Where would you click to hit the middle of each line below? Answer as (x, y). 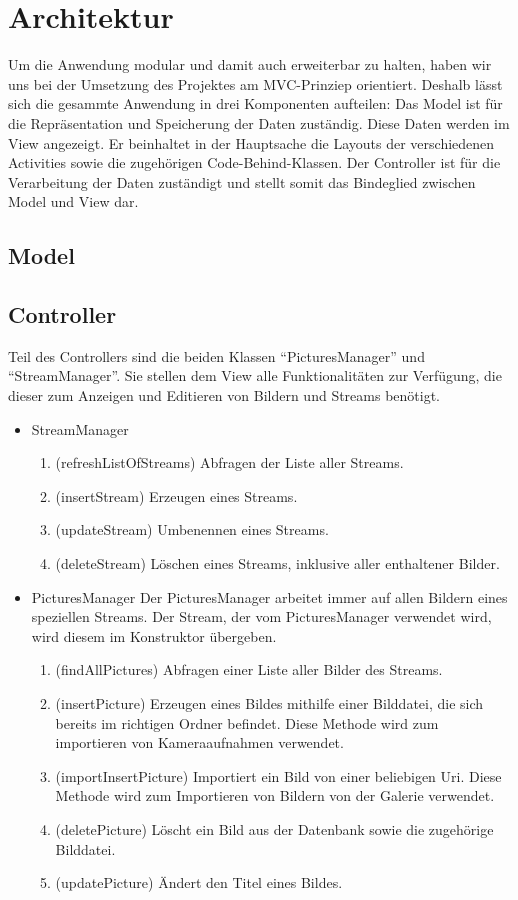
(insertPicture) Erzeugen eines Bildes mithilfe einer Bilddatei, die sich (269, 702)
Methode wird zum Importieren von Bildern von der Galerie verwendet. (275, 795)
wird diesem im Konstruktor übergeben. (154, 635)
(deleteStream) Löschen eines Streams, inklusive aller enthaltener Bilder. (277, 563)
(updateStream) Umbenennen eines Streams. (192, 529)
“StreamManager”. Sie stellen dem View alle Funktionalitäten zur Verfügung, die (255, 375)
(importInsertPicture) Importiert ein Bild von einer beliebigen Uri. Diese (278, 775)
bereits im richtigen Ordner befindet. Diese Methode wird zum (247, 722)
